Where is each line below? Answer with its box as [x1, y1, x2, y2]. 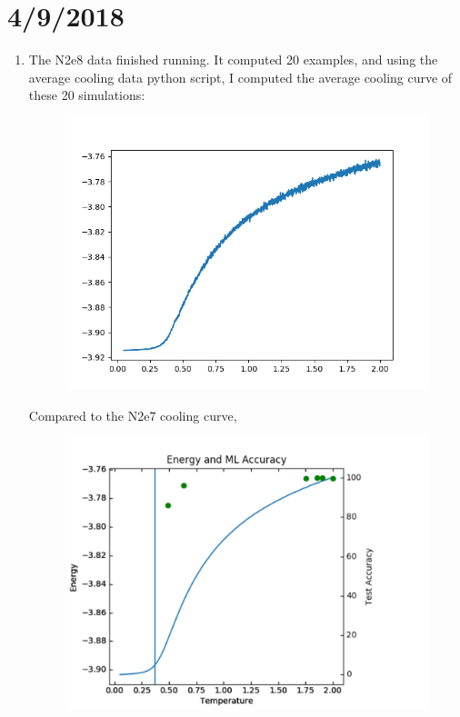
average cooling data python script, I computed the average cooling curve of [28, 67, 453, 86]
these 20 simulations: [28, 85, 145, 105]
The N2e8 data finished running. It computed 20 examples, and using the [28, 50, 438, 69]
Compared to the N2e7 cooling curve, [28, 405, 237, 424]
